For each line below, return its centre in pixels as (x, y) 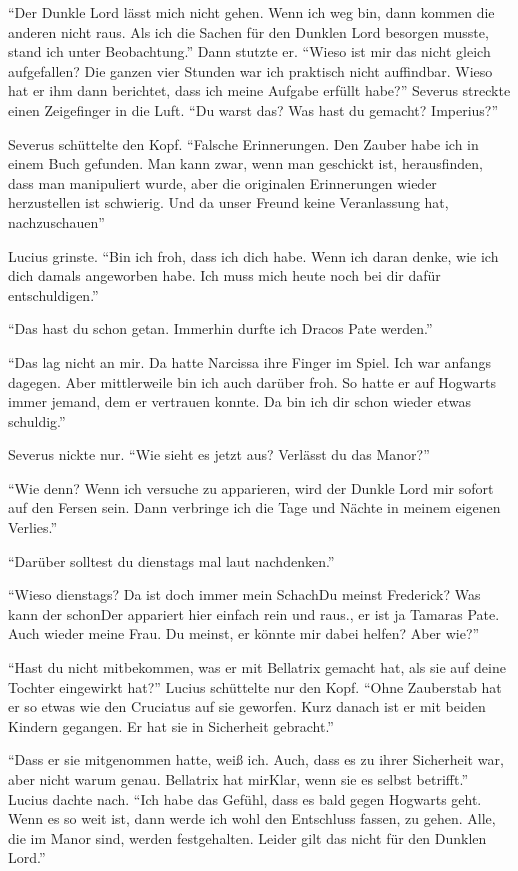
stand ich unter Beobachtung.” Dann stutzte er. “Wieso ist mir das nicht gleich (249, 51)
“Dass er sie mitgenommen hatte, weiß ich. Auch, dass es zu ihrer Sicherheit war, (256, 759)
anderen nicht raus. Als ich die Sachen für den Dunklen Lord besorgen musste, (248, 31)
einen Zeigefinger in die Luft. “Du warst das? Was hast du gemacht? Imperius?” (253, 109)
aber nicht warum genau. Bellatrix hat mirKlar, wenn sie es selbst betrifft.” (238, 779)
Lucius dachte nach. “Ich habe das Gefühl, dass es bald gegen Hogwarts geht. (245, 798)
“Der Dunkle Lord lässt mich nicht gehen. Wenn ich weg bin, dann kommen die (251, 12)
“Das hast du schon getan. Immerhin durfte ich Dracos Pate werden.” (220, 328)
